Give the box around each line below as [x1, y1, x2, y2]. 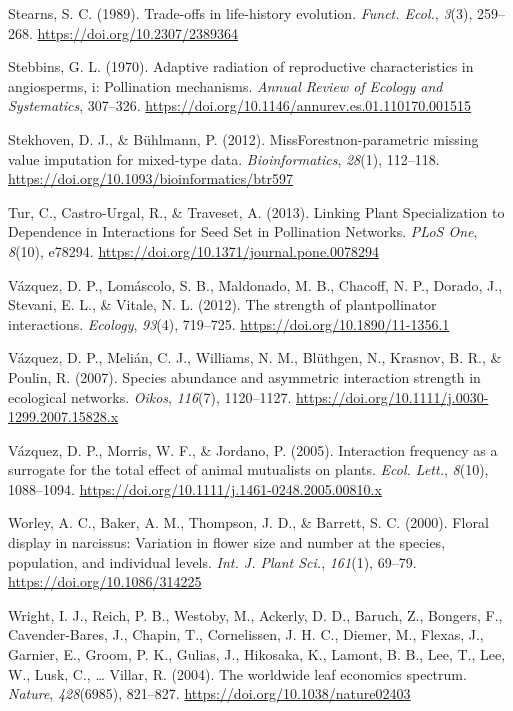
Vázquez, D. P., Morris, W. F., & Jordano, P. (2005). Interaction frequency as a [8, 439, 498, 460]
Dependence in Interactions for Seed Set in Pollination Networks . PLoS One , [8, 221, 478, 242]
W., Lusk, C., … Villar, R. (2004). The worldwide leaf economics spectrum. [8, 663, 467, 684]
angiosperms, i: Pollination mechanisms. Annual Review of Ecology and [8, 75, 443, 96]
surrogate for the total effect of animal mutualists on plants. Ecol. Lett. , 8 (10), [8, 459, 489, 480]
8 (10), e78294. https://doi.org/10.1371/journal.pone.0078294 [8, 240, 379, 261]
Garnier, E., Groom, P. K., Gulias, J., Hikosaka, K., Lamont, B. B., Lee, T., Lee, [8, 644, 506, 665]
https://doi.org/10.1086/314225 [8, 571, 202, 592]
